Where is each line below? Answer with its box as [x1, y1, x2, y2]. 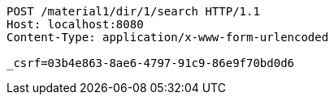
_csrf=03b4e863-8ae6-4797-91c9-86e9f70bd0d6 [7, 57, 295, 69]
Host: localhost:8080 [7, 18, 144, 31]
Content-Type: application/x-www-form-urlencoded [7, 31, 329, 44]
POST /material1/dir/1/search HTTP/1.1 [7, 5, 260, 18]
